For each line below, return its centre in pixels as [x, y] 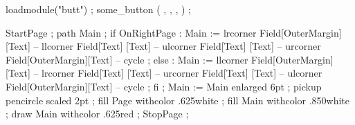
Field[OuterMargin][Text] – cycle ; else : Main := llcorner [127, 59]
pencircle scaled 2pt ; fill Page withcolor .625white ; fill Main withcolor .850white [178, 100]
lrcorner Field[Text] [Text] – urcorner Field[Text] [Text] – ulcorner [182, 73]
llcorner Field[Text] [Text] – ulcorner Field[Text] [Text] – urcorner [181, 46]
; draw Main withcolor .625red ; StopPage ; [97, 114]
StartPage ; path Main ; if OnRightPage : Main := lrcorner [131, 32]
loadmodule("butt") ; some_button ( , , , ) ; [99, 9]
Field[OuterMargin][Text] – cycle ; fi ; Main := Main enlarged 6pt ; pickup [164, 86]
